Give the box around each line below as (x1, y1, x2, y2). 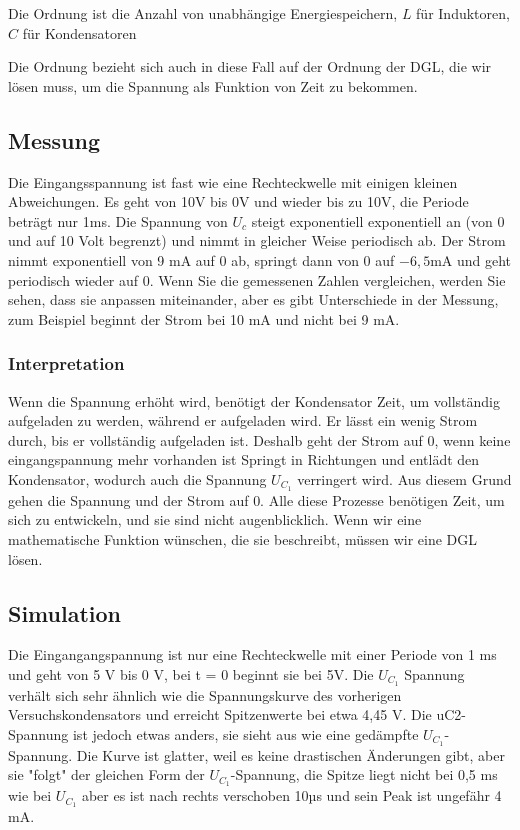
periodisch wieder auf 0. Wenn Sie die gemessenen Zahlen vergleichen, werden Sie (8, 269, 506, 290)
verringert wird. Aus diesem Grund (297, 468, 512, 489)
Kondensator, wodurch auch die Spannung (8, 468, 267, 489)
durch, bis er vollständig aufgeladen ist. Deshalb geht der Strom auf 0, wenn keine (8, 429, 511, 450)
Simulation (8, 597, 122, 628)
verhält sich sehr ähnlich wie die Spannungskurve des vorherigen (8, 684, 402, 705)
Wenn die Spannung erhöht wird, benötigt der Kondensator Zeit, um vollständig (8, 390, 500, 411)
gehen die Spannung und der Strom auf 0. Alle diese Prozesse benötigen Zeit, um (8, 489, 505, 510)
